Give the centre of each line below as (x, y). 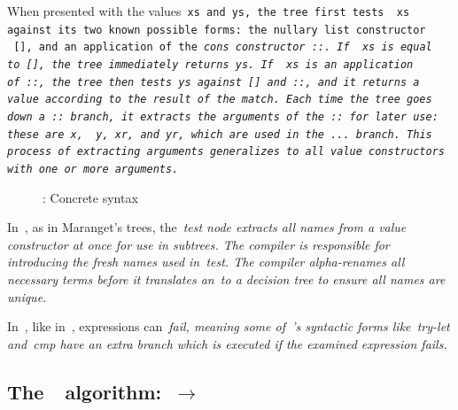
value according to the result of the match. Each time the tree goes (220, 100)
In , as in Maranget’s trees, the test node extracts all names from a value (207, 227)
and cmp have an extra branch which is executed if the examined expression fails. (227, 343)
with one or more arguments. (93, 169)
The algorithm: (85, 391)
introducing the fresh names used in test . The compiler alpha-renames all (206, 262)
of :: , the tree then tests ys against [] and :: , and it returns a (213, 82)
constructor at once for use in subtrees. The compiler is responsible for (198, 244)
